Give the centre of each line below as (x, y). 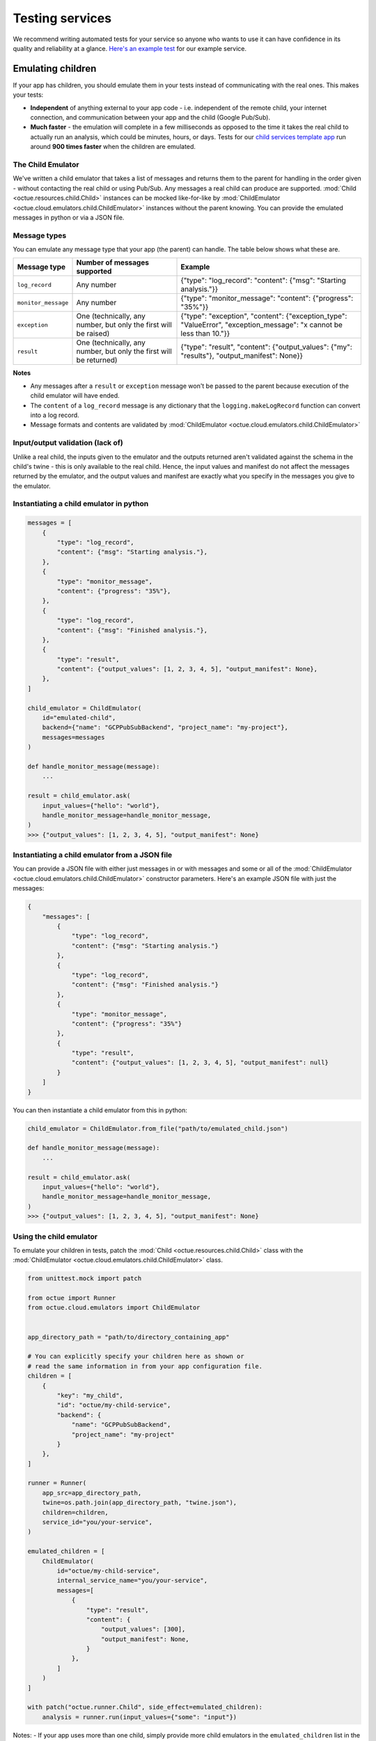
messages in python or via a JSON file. (69, 217)
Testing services (62, 18)
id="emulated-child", (79, 718)
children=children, (76, 1512)
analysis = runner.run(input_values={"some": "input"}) (140, 1717)
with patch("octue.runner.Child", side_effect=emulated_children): (145, 1707)
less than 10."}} (205, 334)
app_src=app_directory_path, (92, 1493)
